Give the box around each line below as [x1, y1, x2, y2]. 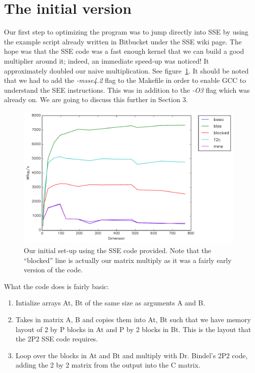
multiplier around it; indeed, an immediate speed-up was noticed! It [4, 55, 209, 66]
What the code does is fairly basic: [4, 281, 109, 291]
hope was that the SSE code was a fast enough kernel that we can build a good [4, 46, 244, 56]
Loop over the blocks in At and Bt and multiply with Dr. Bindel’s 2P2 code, [15, 350, 248, 360]
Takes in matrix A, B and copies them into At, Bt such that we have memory [15, 314, 251, 324]
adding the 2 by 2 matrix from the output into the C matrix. [15, 360, 201, 370]
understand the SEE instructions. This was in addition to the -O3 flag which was [4, 84, 250, 95]
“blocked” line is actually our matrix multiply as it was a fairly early [24, 255, 232, 265]
